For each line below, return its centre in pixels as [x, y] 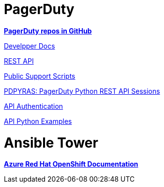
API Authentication [34, 106]
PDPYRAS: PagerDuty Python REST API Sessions [82, 91]
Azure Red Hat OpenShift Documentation [71, 164]
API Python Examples [38, 121]
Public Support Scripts [40, 76]
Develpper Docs [30, 46]
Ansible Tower [51, 143]
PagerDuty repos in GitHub [48, 31]
